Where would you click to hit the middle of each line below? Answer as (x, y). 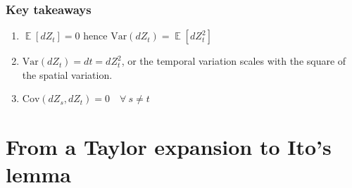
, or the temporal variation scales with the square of (234, 61)
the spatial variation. (67, 74)
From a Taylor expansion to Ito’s (169, 146)
